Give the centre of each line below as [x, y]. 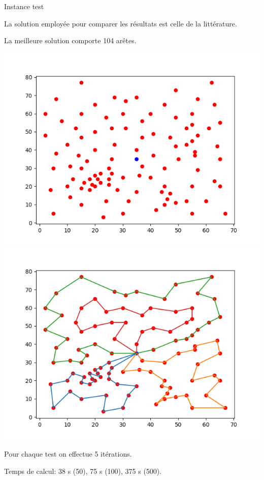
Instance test [24, 6]
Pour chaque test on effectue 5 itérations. [68, 453]
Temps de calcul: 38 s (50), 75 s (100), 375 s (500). [83, 471]
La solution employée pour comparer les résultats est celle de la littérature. [121, 23]
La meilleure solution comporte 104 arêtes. [70, 40]
